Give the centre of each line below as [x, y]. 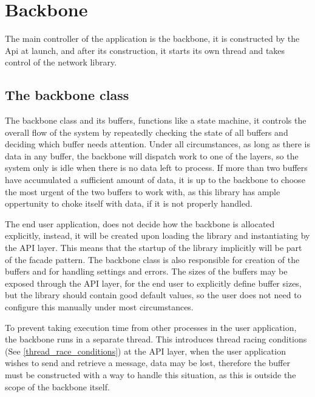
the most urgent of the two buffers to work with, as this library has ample [143, 191]
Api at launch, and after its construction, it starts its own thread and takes [145, 50]
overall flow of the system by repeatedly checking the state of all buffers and [147, 132]
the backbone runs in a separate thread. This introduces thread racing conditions [156, 339]
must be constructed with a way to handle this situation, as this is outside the [151, 374]
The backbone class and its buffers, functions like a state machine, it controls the [156, 120]
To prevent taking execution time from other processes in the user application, [151, 327]
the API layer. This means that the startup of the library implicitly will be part [154, 248]
